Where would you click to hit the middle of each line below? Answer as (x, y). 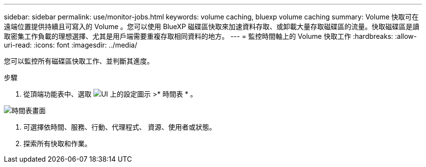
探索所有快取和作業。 (57, 143)
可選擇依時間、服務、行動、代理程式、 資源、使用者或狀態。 (120, 127)
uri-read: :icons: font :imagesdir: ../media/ (71, 45)
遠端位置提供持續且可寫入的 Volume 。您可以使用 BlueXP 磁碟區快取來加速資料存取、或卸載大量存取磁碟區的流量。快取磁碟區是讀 (212, 26)
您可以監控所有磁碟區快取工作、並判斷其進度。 (79, 61)
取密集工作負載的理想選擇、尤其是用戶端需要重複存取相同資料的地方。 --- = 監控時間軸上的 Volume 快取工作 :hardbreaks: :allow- (210, 36)
